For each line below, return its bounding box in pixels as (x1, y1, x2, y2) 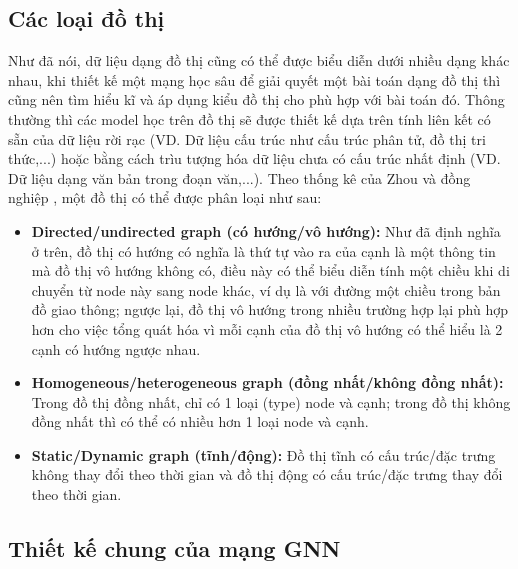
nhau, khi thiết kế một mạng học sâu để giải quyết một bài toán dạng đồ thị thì (8, 69, 501, 90)
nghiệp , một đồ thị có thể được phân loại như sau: (8, 187, 322, 208)
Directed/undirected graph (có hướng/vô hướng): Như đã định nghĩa (31, 220, 501, 241)
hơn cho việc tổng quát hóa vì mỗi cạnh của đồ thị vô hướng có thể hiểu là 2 (31, 318, 503, 339)
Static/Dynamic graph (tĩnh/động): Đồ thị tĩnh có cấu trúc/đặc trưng (31, 444, 496, 465)
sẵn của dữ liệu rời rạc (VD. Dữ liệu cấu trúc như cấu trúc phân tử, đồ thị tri (8, 128, 486, 149)
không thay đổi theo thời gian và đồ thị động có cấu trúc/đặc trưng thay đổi (31, 464, 503, 485)
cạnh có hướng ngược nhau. (31, 338, 201, 359)
